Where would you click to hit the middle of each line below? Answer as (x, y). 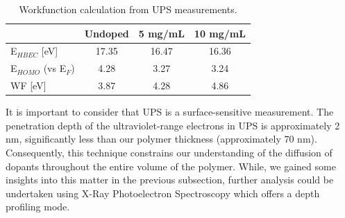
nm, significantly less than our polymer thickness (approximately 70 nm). (161, 139)
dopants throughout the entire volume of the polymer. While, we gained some (171, 166)
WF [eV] (28, 85)
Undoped (107, 33)
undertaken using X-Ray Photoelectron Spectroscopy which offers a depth (163, 193)
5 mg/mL (161, 33)
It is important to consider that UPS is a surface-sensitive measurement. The (170, 112)
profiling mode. (38, 207)
